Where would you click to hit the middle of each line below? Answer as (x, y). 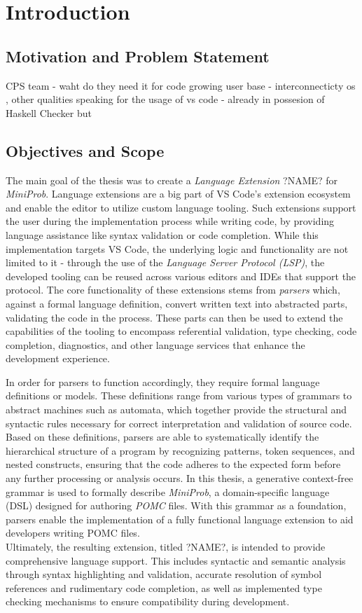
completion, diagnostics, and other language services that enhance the (155, 344)
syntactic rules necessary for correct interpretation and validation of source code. (179, 423)
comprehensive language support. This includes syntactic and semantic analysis (176, 560)
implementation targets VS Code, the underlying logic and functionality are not (177, 248)
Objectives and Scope (85, 150)
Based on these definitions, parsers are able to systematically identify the (162, 437)
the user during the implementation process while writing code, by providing (170, 221)
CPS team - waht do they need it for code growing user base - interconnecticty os (181, 85)
